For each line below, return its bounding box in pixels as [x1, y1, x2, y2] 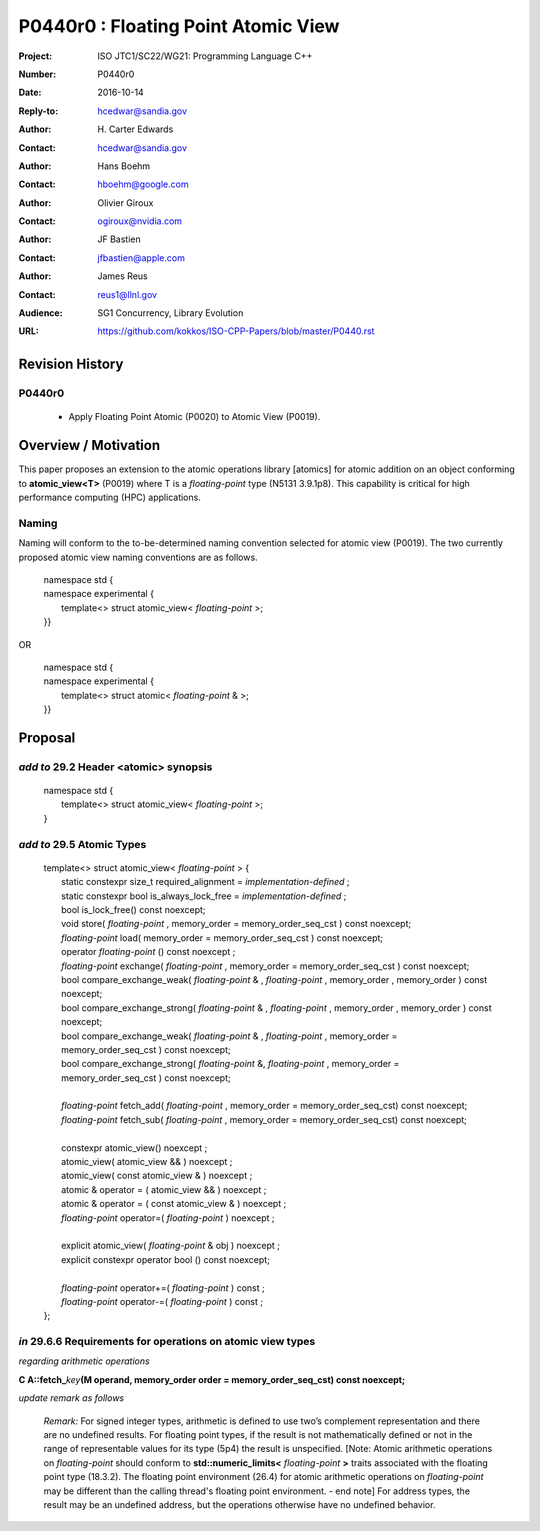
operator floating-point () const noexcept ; [61, 946, 236, 958]
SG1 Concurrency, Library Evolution [97, 307, 244, 319]
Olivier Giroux [97, 196, 154, 209]
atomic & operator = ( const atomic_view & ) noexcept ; [61, 1198, 287, 1210]
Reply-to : [18, 105, 59, 117]
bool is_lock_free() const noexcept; [61, 903, 206, 915]
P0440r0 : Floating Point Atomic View [18, 15, 340, 37]
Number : [18, 68, 57, 80]
